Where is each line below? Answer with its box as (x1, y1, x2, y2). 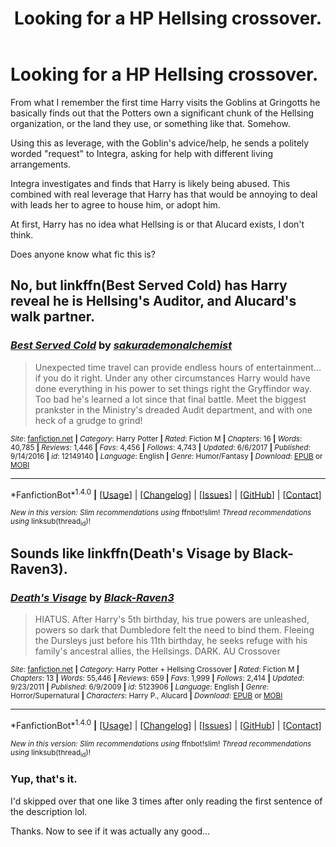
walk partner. (10, 308, 95, 326)
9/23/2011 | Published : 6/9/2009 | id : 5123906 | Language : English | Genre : (10, 682, 270, 692)
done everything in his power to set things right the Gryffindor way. (34, 382, 312, 394)
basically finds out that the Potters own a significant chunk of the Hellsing (10, 107, 315, 119)
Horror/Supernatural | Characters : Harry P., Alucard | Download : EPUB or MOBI (10, 691, 283, 701)
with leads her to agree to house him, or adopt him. (10, 198, 221, 211)
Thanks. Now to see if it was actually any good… (10, 825, 211, 837)
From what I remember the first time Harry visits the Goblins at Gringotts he (10, 96, 321, 108)
